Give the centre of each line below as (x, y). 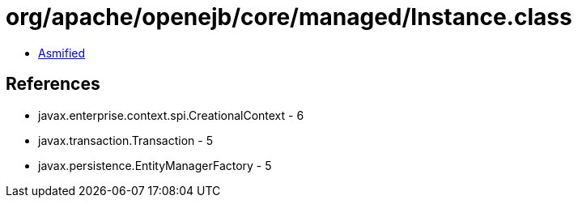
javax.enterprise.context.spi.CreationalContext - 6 (171, 115)
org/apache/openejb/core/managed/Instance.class (289, 17)
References (53, 84)
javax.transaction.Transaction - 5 (125, 140)
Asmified (62, 53)
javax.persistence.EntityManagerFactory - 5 (155, 165)
